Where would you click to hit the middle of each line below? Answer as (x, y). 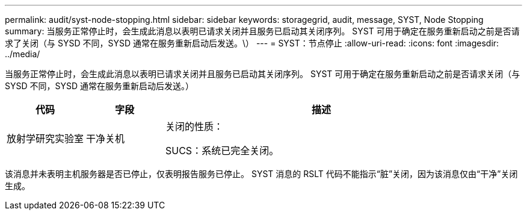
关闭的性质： (195, 126)
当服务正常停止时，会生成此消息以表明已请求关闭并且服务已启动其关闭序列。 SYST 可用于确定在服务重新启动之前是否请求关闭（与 (263, 74)
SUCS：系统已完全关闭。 (222, 151)
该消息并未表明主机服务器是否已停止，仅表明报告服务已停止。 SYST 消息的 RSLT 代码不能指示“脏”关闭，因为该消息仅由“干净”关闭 (261, 174)
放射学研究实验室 (45, 139)
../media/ (23, 54)
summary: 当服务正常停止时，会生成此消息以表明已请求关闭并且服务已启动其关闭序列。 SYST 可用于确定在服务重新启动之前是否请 (262, 31)
